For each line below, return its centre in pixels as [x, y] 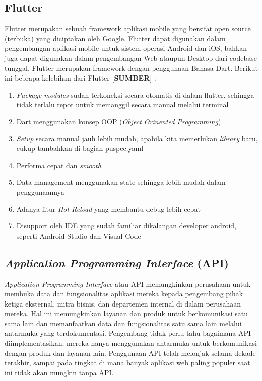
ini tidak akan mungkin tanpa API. [59, 372]
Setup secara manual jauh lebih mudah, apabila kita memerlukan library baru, [137, 138]
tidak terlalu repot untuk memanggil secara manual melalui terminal [122, 104]
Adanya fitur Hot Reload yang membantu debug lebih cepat [108, 209]
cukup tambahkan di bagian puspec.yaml [80, 148]
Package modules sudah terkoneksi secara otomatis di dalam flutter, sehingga [135, 94]
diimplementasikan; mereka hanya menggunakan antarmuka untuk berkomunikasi [131, 343]
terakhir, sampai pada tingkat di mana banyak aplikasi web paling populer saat [127, 363]
